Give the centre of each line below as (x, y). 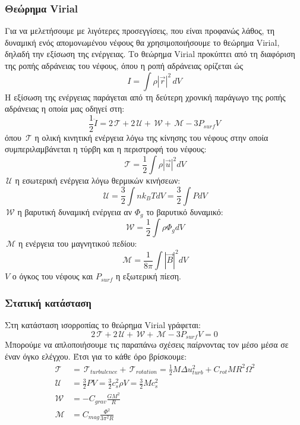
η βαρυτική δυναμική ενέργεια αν (75, 211)
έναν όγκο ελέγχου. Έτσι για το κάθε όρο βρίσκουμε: (96, 356)
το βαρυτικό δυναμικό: (185, 211)
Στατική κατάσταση (48, 302)
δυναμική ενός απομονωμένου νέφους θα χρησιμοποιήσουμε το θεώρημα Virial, (142, 42)
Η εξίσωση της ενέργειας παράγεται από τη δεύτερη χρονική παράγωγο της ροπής (145, 97)
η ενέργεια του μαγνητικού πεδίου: (78, 243)
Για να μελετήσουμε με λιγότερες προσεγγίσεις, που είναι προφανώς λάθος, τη (140, 31)
